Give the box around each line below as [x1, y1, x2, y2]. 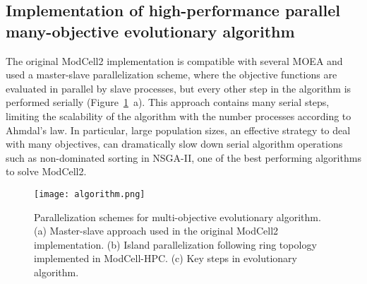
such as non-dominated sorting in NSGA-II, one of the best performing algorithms [6, 150, 361, 165]
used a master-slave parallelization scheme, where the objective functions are [6, 67, 337, 82]
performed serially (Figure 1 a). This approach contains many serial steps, [6, 95, 330, 110]
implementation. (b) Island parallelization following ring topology [34, 237, 317, 252]
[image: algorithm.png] [34, 189, 145, 199]
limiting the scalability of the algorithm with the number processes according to [6, 108, 351, 123]
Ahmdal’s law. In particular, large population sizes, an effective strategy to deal [6, 122, 351, 137]
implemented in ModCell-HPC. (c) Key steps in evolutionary [34, 251, 297, 266]
